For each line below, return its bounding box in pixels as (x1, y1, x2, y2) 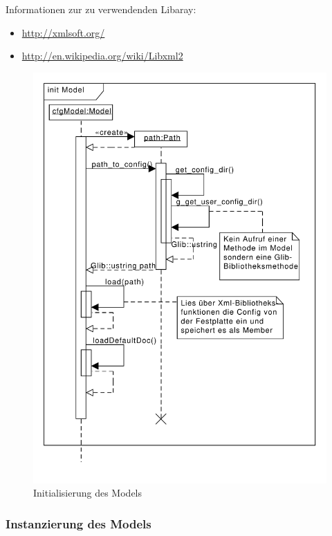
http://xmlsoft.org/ (21, 25, 105, 39)
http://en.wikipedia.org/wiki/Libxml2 (21, 48, 183, 63)
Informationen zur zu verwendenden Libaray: (6, 2, 196, 16)
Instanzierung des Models (6, 515, 151, 532)
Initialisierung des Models (33, 486, 142, 500)
